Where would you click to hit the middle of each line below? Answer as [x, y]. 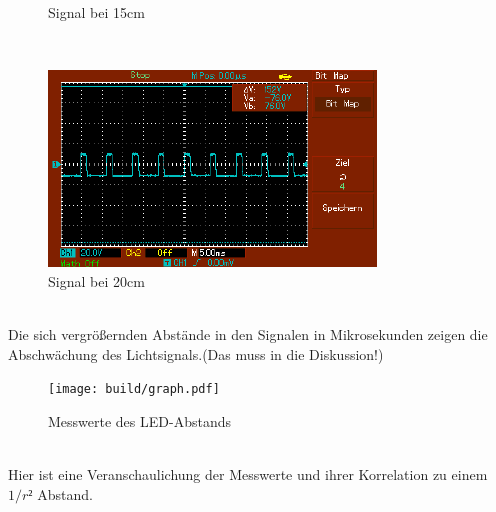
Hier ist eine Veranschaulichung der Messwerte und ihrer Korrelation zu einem [248, 474]
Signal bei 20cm [96, 280]
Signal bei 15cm [96, 12]
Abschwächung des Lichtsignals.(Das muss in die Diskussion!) [196, 353]
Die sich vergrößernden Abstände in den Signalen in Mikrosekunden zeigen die [248, 333]
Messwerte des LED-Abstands [139, 420]
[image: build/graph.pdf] [134, 389]
